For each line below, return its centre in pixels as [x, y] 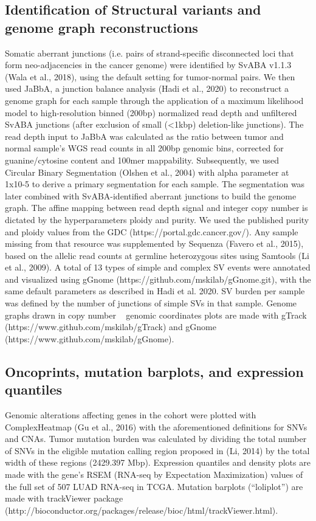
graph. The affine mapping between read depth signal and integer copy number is [156, 208]
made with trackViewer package [64, 498]
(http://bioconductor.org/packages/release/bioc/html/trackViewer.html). [142, 510]
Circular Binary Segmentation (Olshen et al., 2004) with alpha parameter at [147, 172]
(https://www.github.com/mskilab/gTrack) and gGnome [111, 327]
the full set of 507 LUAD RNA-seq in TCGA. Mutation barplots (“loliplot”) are [154, 486]
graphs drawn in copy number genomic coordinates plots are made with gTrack [156, 315]
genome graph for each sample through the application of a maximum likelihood [154, 100]
